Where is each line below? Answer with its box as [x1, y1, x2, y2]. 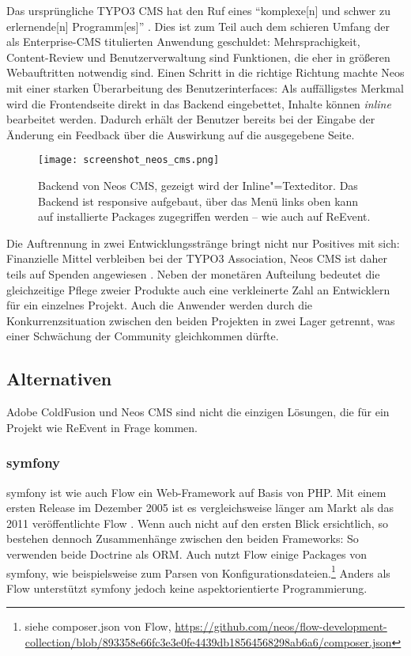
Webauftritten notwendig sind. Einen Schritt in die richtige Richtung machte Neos [6, 64, 405, 81]
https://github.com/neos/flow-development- [175, 618, 387, 635]
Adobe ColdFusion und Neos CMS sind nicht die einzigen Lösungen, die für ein [6, 404, 390, 420]
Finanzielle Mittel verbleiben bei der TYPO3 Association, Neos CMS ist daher [6, 250, 387, 267]
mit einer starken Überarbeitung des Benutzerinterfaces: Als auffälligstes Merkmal [6, 79, 404, 96]
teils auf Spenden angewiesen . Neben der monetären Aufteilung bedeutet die [6, 265, 380, 282]
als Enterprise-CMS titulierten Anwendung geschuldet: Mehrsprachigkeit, [6, 33, 360, 50]
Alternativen [6, 366, 112, 391]
